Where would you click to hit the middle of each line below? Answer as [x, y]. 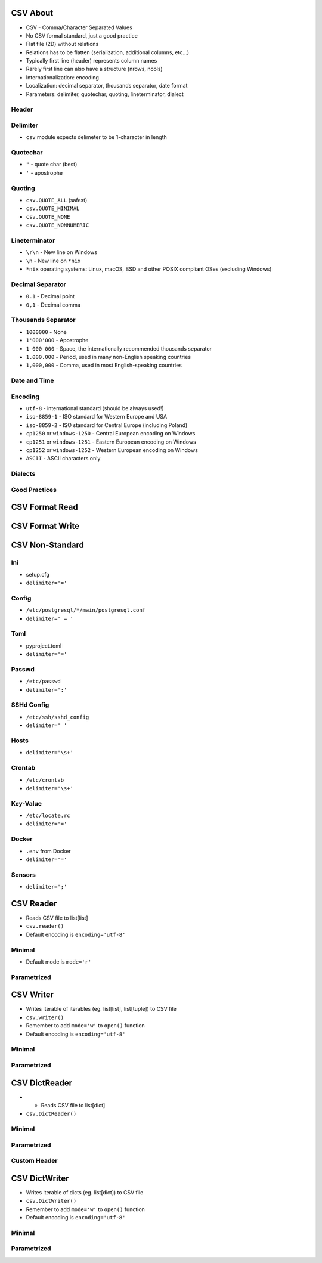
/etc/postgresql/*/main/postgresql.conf [86, 610]
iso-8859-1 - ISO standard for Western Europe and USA [96, 417]
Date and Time [32, 380]
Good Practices [34, 490]
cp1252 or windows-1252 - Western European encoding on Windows [112, 450]
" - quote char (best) [52, 165]
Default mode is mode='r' [59, 962]
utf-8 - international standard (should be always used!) [95, 408]
